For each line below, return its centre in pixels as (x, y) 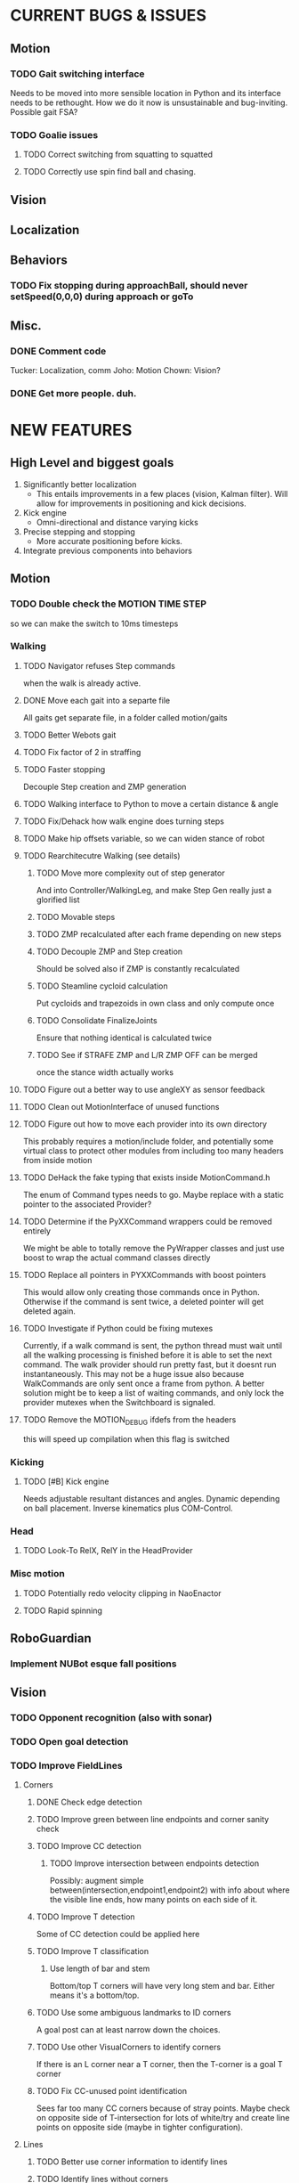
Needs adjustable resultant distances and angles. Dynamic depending (151, 1498)
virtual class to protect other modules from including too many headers (153, 1151)
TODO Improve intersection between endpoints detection (154, 1863)
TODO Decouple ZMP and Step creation (109, 951)
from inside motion (57, 1160)
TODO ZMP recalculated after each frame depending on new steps (159, 934)
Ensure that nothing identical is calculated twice (124, 1038)
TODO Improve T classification (93, 1951)
